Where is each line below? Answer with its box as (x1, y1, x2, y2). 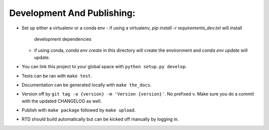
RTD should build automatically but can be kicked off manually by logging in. (21, 116, 179, 122)
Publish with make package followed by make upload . (21, 107, 136, 113)
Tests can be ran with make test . (21, 73, 92, 79)
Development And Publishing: (9, 7, 135, 18)
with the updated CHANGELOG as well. (21, 98, 102, 104)
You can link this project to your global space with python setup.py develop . (21, 64, 187, 70)
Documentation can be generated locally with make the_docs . (21, 82, 152, 88)
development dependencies (34, 36, 92, 42)
